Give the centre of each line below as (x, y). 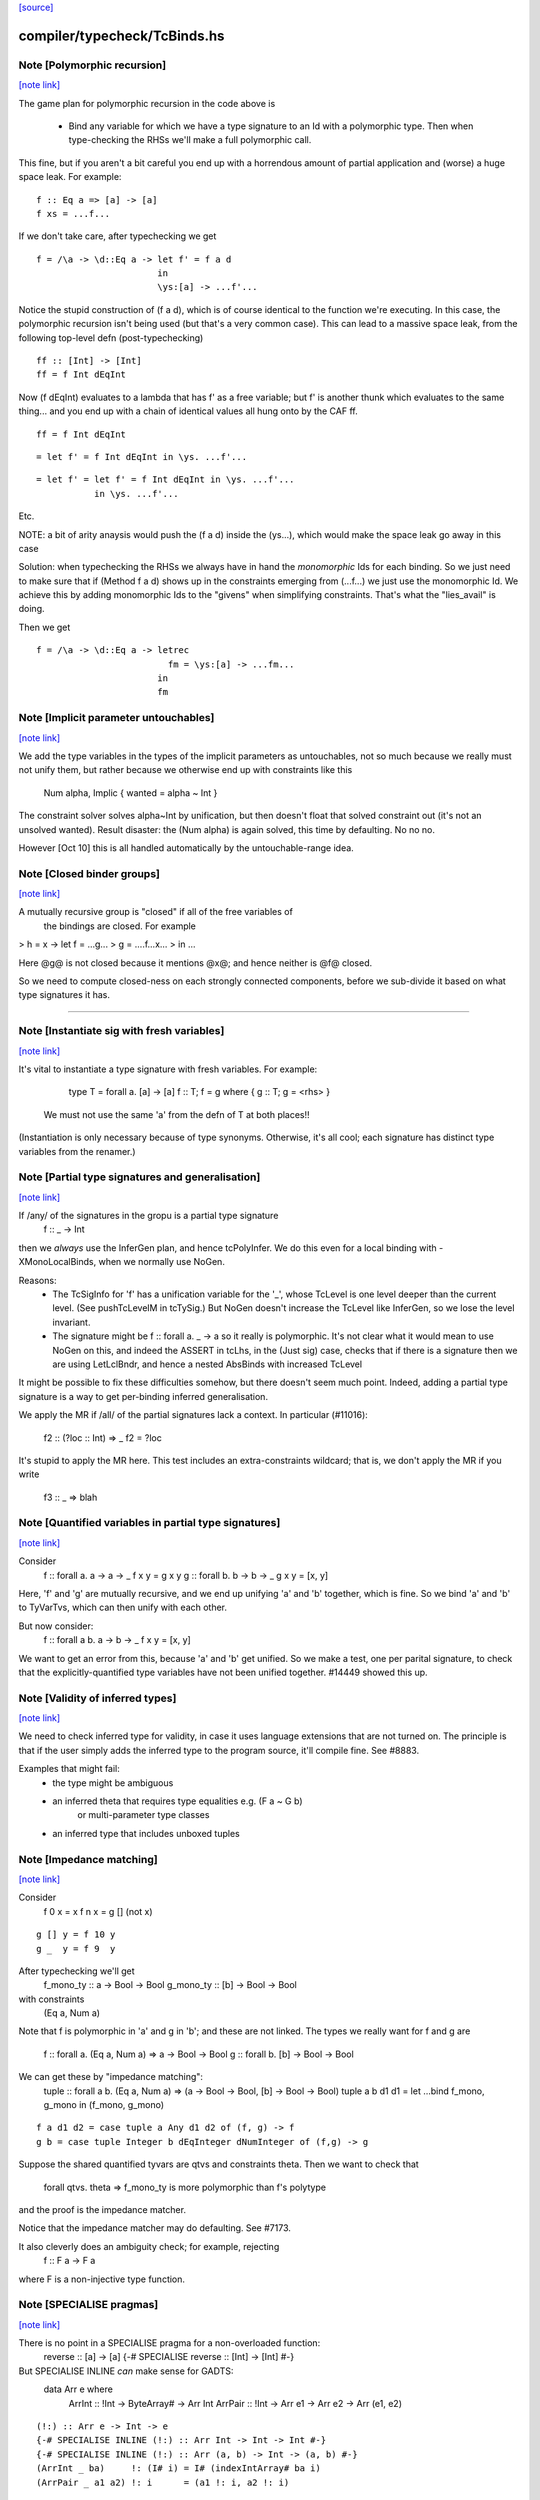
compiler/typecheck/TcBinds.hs (121, 35)
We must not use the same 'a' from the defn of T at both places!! (176, 1114)
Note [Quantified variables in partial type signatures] (149, 1523)
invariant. (71, 1322)
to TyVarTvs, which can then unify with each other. (123, 1607)
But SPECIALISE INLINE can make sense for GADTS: (126, 2371)
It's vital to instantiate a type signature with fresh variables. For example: (168, 1069)
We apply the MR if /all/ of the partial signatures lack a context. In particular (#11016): (193, 1415)
